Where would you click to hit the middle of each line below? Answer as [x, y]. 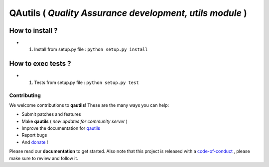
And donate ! [35, 142]
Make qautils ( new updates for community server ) [75, 121]
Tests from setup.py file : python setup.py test [86, 83]
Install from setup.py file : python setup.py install [91, 49]
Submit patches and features [51, 114]
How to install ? [34, 31]
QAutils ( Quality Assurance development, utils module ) [128, 13]
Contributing [25, 95]
